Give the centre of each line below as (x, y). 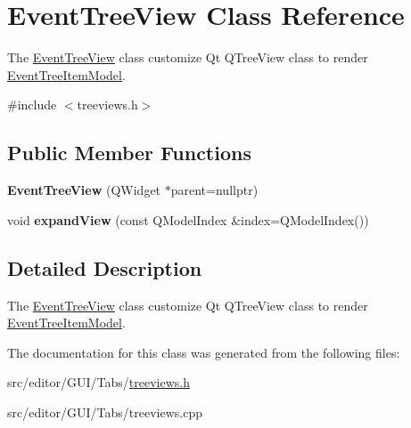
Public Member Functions (129, 153)
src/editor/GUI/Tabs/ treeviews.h (99, 382)
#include (32, 105)
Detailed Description (105, 267)
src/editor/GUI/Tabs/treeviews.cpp (105, 412)
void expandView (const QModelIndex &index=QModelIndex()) (188, 219)
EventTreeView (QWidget (84, 190)
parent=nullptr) (214, 190)
